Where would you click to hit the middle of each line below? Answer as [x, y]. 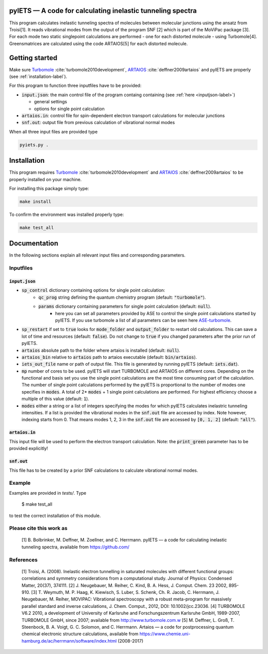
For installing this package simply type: [49, 188]
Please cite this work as [38, 528]
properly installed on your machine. [45, 179]
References [23, 560]
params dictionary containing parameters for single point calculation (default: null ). [125, 306]
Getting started [33, 58]
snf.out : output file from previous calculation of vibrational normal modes [98, 123]
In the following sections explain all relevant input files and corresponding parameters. [97, 255]
